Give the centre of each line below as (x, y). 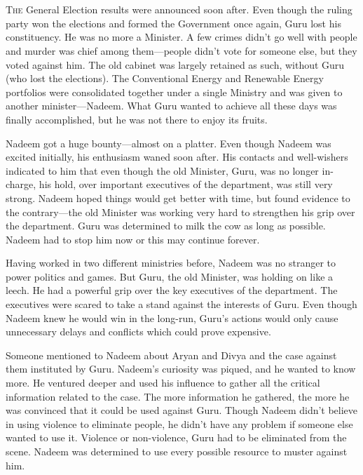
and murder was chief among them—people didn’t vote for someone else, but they (181, 50)
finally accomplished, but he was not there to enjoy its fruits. (137, 119)
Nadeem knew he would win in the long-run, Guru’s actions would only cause (172, 317)
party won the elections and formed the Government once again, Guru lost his (173, 23)
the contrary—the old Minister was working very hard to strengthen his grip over (180, 212)
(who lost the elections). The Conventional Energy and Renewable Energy (165, 78)
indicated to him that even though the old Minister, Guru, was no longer (162, 170)
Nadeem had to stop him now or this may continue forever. (133, 239)
